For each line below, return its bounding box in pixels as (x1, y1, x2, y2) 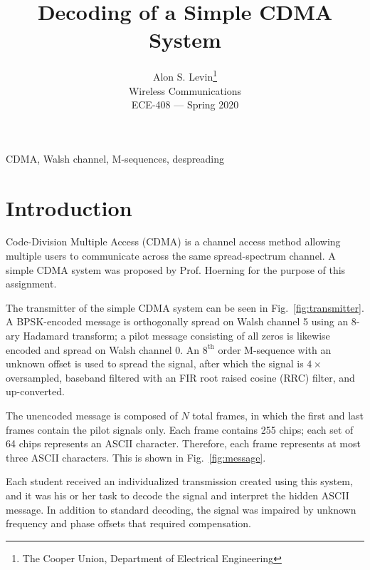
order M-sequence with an (218, 342, 332, 357)
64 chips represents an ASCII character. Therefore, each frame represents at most (6, 436, 361, 451)
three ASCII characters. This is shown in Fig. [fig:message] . (6, 449, 266, 464)
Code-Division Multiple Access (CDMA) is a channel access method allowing (6, 234, 341, 249)
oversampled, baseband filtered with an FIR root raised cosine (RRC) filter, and (6, 370, 355, 385)
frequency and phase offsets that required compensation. (6, 516, 251, 531)
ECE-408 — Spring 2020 (131, 97, 239, 112)
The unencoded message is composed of (6, 408, 178, 422)
